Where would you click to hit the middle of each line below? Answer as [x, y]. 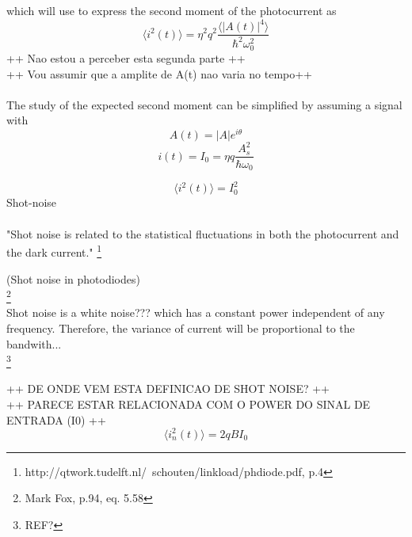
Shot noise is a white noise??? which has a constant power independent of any [196, 312]
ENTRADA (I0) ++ [56, 419]
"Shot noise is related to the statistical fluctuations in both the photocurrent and [203, 233]
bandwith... [34, 343]
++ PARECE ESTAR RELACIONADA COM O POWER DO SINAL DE [189, 404]
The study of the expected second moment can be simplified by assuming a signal [204, 104]
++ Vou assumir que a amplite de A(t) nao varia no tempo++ [160, 73]
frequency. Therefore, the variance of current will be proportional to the [181, 328]
